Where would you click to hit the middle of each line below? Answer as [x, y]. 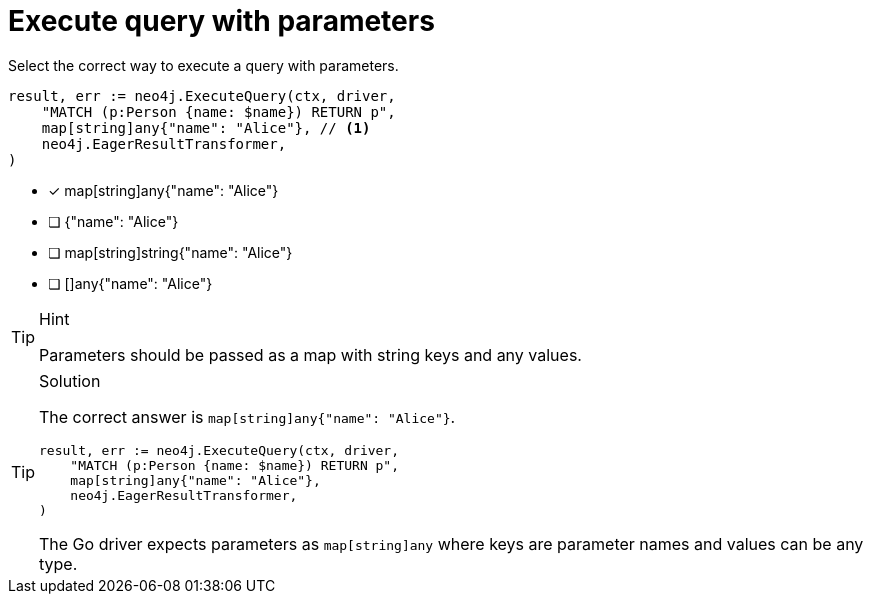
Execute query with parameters [221, 21]
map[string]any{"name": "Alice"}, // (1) [206, 127]
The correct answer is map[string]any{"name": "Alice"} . [247, 416]
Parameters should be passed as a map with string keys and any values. [310, 354]
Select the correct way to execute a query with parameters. [203, 65]
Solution [70, 380]
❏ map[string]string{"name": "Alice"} [170, 252]
